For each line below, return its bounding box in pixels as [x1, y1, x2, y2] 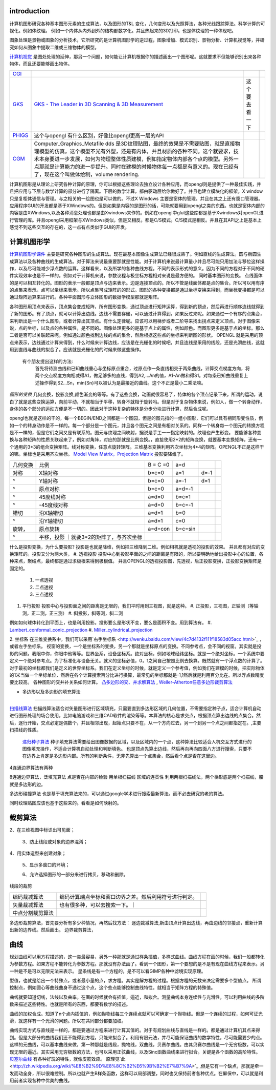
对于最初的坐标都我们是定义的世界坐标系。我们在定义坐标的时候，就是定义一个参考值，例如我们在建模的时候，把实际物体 [9, 664, 265, 671]
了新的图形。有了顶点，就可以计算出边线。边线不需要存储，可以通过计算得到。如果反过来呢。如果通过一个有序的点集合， [9, 311, 265, 317]
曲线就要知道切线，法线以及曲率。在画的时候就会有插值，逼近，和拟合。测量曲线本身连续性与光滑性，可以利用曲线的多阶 [9, 994, 265, 1000]
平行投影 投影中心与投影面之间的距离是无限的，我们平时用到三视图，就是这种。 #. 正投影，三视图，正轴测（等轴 [22, 603, 259, 609]
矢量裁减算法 [12, 901, 43, 909]
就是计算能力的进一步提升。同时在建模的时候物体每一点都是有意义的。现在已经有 [44, 163, 239, 170]
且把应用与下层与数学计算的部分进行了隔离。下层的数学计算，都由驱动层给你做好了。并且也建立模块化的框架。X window [9, 188, 263, 194]
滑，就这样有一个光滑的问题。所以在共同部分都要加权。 [9, 1018, 126, 1024]
